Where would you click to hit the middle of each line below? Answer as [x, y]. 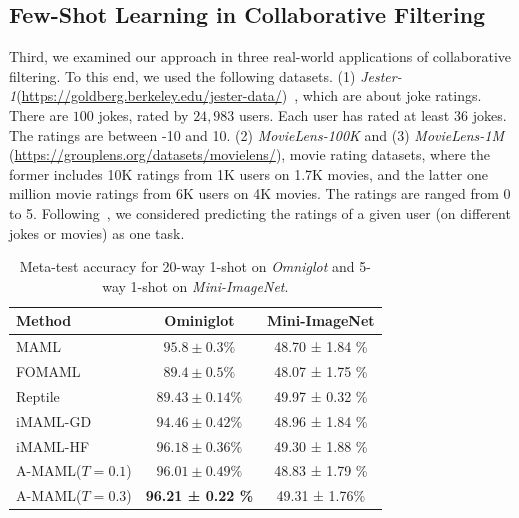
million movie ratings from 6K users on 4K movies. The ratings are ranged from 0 [260, 193]
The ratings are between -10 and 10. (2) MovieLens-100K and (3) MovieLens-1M [257, 134]
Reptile [38, 395]
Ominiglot [199, 320]
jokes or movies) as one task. [97, 232]
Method [44, 320]
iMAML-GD [54, 420]
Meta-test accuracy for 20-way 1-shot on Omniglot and [187, 266]
